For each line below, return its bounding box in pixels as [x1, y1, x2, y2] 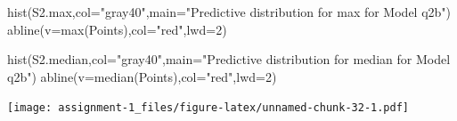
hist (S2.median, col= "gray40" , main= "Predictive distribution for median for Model [7, 50, 451, 69]
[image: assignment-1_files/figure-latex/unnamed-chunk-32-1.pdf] [7, 101, 410, 115]
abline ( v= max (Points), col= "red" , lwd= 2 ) [7, 20, 227, 38]
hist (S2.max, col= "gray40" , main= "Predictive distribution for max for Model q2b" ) [7, 3, 452, 20]
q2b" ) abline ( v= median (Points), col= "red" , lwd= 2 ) [7, 67, 277, 85]
